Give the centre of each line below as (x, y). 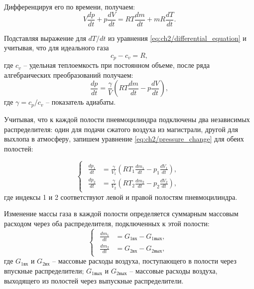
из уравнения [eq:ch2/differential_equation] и (177, 38)
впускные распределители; (44, 270)
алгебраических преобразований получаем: (69, 74)
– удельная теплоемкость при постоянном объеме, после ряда (117, 65)
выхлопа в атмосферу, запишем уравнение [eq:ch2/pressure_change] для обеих (124, 139)
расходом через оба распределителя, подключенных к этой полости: (107, 223)
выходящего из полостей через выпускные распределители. (94, 280)
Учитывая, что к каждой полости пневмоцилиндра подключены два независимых (127, 119)
